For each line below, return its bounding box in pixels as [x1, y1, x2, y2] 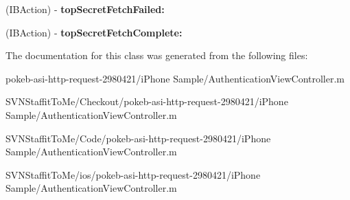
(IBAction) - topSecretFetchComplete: [5, 25, 183, 39]
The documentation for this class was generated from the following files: [5, 48, 308, 63]
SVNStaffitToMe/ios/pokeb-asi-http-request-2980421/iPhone [5, 167, 261, 181]
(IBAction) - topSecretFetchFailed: [5, 2, 165, 16]
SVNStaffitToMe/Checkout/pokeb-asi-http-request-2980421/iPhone [5, 94, 288, 109]
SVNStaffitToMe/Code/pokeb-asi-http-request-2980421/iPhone [5, 131, 271, 145]
